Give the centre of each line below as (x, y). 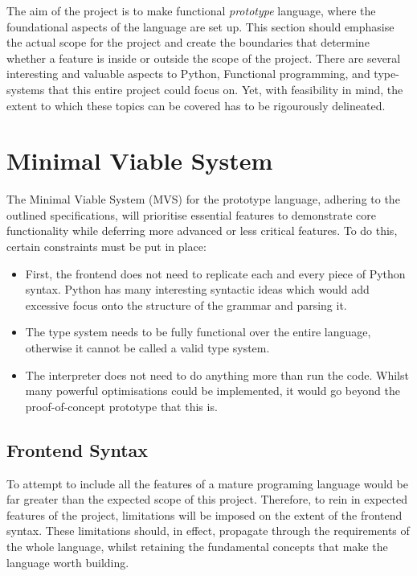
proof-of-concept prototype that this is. (121, 406)
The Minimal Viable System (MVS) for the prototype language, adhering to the (203, 199)
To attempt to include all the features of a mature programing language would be (207, 483)
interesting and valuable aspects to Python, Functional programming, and (188, 74)
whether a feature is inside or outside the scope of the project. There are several (204, 58)
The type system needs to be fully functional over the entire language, (198, 332)
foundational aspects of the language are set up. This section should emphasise (200, 26)
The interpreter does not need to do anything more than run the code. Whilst (217, 374)
